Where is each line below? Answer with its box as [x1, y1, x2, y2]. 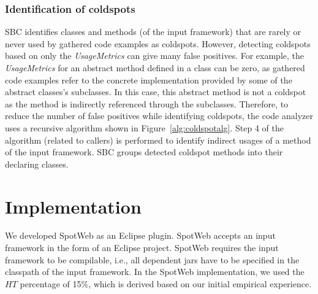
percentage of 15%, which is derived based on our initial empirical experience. [20, 277, 312, 290]
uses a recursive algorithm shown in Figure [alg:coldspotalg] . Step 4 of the [5, 121, 284, 134]
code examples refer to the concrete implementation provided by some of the [5, 73, 292, 86]
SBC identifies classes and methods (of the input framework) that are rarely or [5, 25, 301, 38]
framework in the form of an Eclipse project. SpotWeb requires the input [5, 241, 279, 254]
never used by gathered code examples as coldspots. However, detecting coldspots [5, 37, 311, 50]
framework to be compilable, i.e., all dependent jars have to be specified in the [5, 253, 300, 266]
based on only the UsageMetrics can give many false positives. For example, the [5, 49, 304, 62]
